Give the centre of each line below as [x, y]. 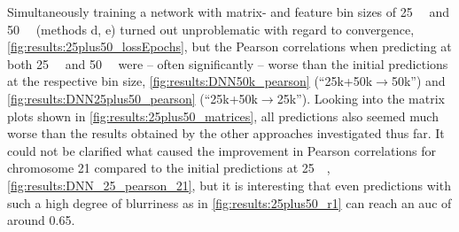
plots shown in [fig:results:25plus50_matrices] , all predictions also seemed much [223, 116]
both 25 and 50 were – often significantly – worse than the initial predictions [228, 63]
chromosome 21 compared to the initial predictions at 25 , [169, 168]
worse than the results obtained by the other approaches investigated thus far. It [226, 133]
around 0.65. [41, 220]
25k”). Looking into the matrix [361, 98]
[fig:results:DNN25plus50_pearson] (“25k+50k [132, 98]
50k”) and [418, 81]
